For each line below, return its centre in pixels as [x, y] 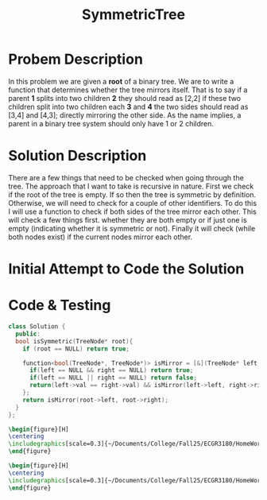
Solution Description [77, 156]
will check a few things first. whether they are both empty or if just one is [128, 219]
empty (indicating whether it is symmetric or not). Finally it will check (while [132, 228]
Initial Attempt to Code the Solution [126, 269]
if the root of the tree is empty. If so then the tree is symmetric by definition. [132, 194]
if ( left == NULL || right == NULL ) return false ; [113, 378]
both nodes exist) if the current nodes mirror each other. [101, 237]
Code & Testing [60, 306]
